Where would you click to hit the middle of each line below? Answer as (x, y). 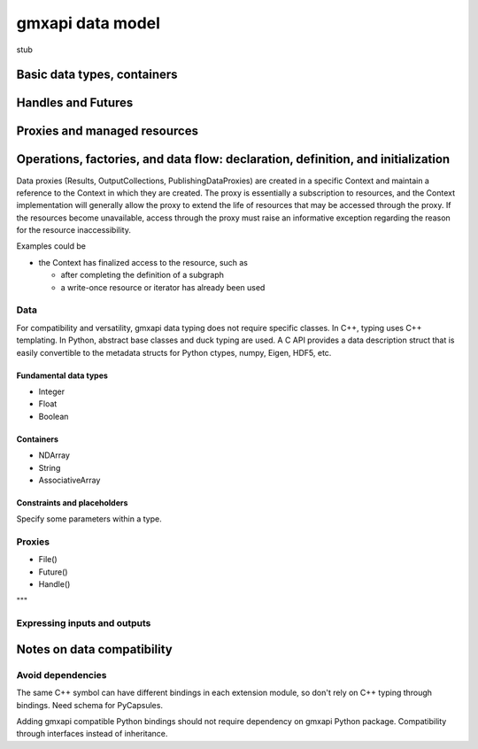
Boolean (54, 416)
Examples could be (51, 246)
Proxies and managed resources (108, 131)
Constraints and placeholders (72, 502)
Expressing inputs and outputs (84, 623)
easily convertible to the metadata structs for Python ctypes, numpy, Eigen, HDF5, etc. (174, 352)
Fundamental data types (62, 375)
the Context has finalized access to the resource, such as (143, 262)
